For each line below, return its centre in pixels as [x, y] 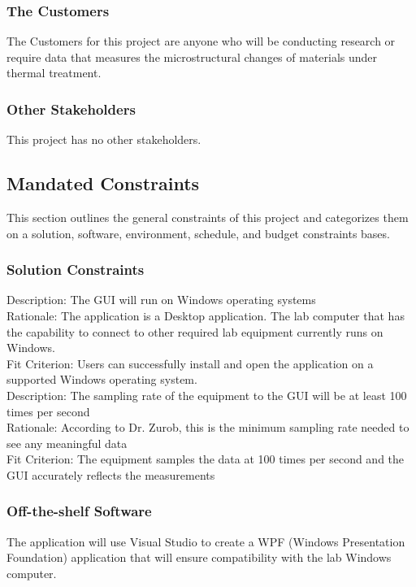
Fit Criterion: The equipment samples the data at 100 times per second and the [206, 459]
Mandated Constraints [103, 183]
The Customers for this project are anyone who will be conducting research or [201, 41]
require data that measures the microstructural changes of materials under [192, 57]
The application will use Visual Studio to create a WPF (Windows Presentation [206, 541]
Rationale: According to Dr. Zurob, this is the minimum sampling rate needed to [208, 427]
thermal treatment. [54, 73]
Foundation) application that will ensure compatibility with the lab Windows [199, 557]
